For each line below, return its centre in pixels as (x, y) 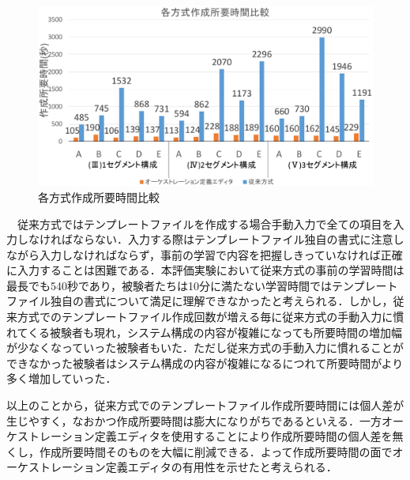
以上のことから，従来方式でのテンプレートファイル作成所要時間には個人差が (205, 405)
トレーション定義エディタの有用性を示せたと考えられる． (188, 467)
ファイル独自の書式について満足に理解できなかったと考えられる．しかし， (200, 301)
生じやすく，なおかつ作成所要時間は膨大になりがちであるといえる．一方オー (205, 420)
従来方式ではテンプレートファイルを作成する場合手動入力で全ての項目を (205, 223)
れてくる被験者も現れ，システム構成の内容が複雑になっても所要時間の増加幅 (205, 332)
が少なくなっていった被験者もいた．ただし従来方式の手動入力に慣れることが (205, 348)
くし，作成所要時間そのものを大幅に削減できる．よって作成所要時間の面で (199, 451)
